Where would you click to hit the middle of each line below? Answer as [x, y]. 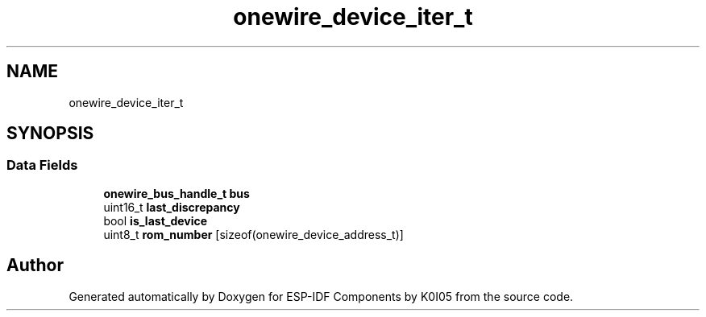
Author [35, 266]
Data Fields [42, 165]
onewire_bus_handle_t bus [176, 193]
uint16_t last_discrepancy [172, 207]
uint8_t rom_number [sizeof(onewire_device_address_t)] [253, 234]
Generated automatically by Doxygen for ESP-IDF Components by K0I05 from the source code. [321, 296]
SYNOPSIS [50, 134]
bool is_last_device [156, 220]
